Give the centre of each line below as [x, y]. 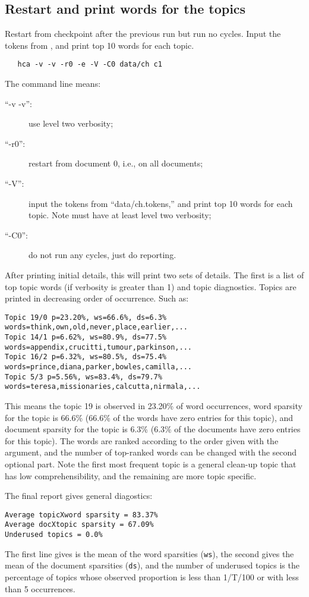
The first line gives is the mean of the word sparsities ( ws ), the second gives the [149, 553]
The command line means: [53, 84]
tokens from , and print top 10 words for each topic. [100, 45]
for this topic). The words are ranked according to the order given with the [142, 440]
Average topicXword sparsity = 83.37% [81, 515]
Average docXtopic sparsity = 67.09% [79, 525]
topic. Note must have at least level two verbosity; [120, 215]
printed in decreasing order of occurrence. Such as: [97, 298]
